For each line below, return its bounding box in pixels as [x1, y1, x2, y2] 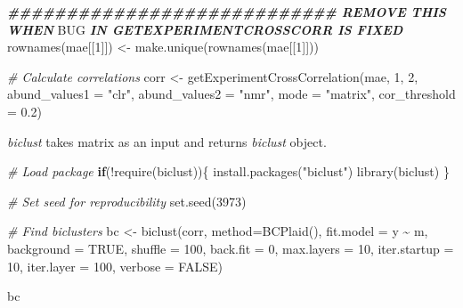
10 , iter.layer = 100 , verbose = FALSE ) [7, 256, 223, 275]
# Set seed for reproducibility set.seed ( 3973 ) [7, 191, 247, 210]
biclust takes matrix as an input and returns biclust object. [7, 132, 327, 150]
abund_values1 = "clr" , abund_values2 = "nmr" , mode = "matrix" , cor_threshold [7, 85, 456, 103]
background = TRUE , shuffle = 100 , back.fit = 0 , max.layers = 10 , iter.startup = [7, 239, 454, 257]
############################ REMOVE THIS [7, 3, 446, 20]
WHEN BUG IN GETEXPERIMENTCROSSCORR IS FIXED [7, 20, 403, 38]
